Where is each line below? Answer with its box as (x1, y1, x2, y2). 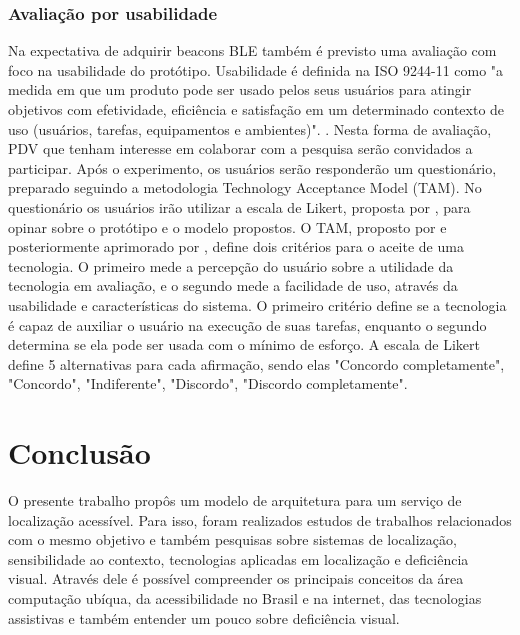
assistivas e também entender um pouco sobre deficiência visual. (8, 607, 400, 628)
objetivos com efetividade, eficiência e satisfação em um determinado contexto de (8, 99, 505, 119)
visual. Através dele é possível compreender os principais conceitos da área (8, 568, 464, 589)
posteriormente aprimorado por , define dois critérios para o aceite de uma (8, 236, 464, 257)
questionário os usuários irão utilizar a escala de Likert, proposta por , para (8, 196, 471, 217)
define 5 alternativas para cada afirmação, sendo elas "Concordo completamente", (8, 353, 505, 374)
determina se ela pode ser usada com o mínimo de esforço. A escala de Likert (8, 334, 480, 355)
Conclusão (8, 432, 151, 473)
